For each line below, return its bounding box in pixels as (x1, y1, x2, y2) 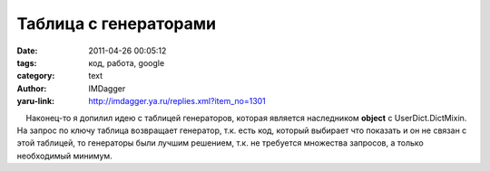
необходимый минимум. (16, 150, 113, 161)
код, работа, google (88, 57, 165, 68)
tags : (16, 57, 37, 68)
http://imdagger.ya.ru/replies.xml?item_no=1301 (88, 96, 267, 107)
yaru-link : (16, 96, 54, 107)
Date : (16, 45, 38, 56)
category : (16, 71, 55, 81)
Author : (16, 82, 47, 94)
